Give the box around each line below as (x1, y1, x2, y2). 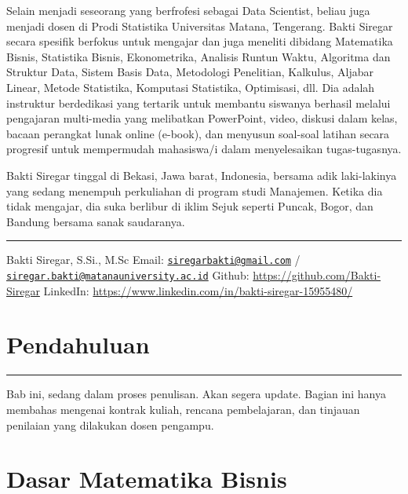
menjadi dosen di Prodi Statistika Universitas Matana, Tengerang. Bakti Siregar (6, 17, 393, 34)
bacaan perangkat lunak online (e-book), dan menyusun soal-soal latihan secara (6, 125, 390, 141)
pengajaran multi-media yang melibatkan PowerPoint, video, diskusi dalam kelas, (6, 110, 398, 126)
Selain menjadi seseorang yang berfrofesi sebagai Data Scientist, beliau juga (6, 2, 370, 18)
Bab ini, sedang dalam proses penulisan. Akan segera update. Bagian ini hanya (6, 386, 386, 402)
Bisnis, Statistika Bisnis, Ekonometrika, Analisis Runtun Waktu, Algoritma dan (6, 48, 391, 64)
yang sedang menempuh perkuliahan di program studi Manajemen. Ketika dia (6, 182, 383, 199)
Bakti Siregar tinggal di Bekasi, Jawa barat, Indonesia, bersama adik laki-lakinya (6, 166, 397, 183)
